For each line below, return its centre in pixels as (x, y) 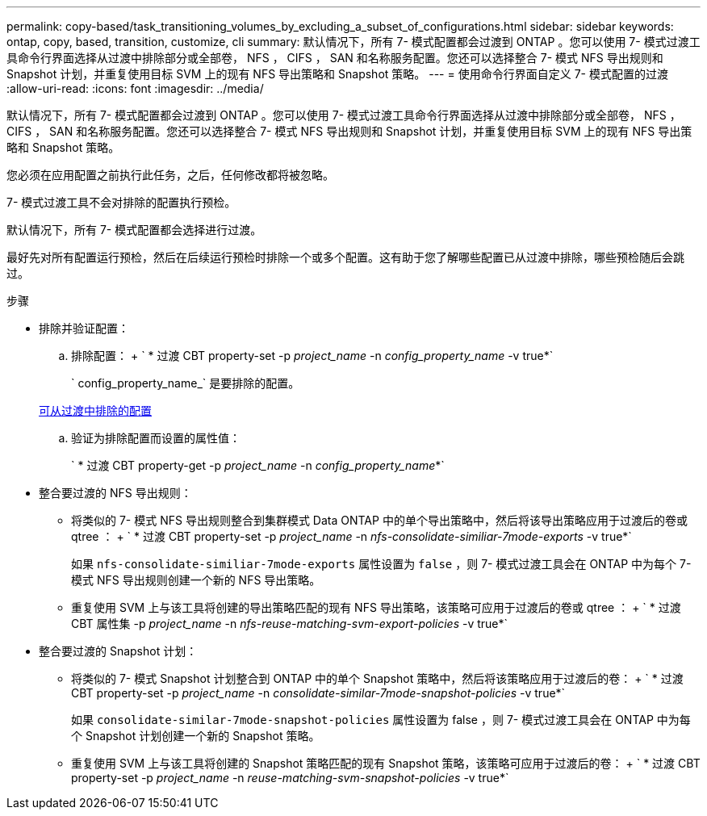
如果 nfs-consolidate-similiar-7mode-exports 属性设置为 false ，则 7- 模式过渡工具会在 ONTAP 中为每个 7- (381, 564)
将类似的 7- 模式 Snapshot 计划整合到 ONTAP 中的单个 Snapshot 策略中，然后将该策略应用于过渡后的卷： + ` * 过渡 (377, 678)
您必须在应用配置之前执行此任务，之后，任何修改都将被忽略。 (170, 175)
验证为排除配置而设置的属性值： (156, 438)
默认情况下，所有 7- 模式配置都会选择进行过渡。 (134, 230)
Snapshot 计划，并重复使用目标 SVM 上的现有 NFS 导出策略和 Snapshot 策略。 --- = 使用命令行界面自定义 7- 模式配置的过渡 (337, 74)
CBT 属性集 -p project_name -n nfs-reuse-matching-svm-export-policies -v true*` (290, 624)
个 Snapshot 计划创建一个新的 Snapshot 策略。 (196, 736)
